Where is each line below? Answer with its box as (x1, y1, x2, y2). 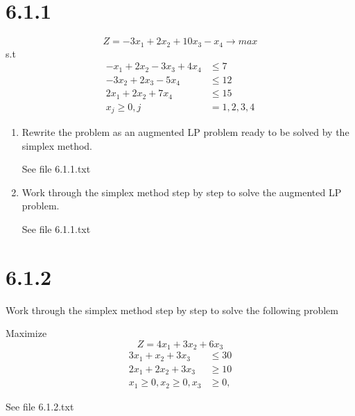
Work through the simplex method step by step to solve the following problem (6, 302, 338, 317)
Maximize (6, 326, 47, 340)
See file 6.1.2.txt (6, 399, 74, 413)
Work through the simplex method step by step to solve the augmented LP (21, 184, 342, 199)
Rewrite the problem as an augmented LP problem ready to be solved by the (21, 125, 349, 139)
